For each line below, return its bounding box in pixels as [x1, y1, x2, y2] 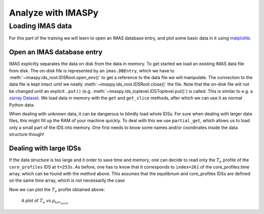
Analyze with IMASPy [9, 7, 99, 18]
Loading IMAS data [9, 21, 72, 30]
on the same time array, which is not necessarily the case [9, 177, 125, 183]
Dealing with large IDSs [9, 144, 82, 152]
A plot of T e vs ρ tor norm [21, 198, 68, 205]
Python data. [9, 102, 35, 107]
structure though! [9, 131, 44, 137]
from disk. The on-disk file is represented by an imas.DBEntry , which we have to [9, 67, 175, 73]
